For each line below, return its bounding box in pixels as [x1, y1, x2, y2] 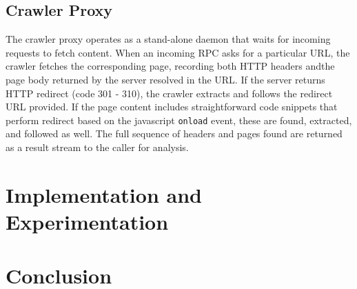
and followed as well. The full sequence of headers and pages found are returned [6, 126, 343, 141]
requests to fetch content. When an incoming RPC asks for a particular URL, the [6, 45, 350, 59]
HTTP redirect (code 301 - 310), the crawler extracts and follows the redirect [6, 86, 333, 100]
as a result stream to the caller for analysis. [6, 140, 189, 155]
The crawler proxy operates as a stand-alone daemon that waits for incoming [6, 32, 331, 46]
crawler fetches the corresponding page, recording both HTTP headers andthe [6, 59, 335, 73]
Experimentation [6, 207, 169, 235]
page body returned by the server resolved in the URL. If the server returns [6, 72, 325, 86]
